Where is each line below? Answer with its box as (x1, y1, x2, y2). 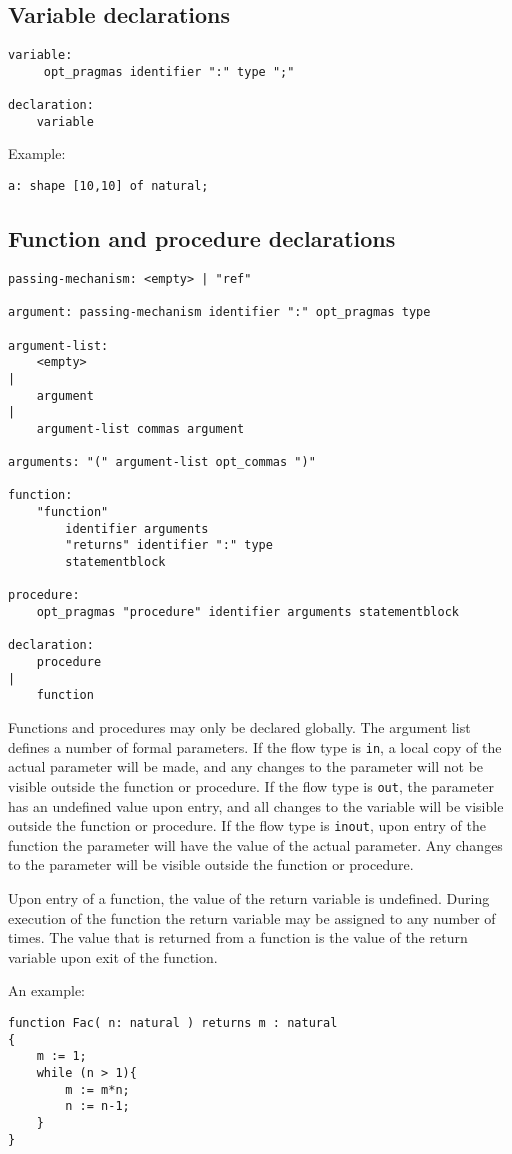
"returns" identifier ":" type (65, 538, 273, 553)
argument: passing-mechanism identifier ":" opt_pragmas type (8, 305, 431, 320)
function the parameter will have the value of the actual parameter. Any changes (8, 834, 503, 855)
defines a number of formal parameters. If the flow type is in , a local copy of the (8, 736, 502, 757)
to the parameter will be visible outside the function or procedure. (8, 854, 414, 875)
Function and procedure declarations (8, 223, 396, 254)
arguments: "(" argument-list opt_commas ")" (8, 455, 316, 470)
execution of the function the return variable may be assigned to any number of (8, 907, 496, 928)
